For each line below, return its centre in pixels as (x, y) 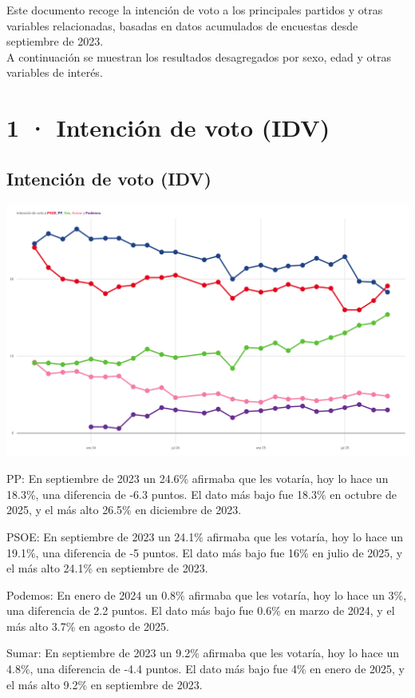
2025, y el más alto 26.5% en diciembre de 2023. (124, 510)
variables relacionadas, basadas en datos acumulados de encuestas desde (182, 25)
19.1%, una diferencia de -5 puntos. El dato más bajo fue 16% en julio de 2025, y (205, 552)
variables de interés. (55, 72)
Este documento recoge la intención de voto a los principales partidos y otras (195, 10)
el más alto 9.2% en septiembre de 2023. (105, 684)
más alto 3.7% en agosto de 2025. (88, 626)
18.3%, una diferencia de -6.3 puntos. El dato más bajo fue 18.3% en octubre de (202, 494)
